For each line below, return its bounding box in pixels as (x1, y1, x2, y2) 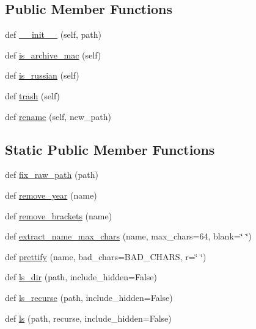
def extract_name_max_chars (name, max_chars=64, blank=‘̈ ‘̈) (5, 230, 252, 242)
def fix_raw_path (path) (5, 168, 98, 181)
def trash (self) (5, 89, 60, 102)
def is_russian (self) (5, 69, 79, 82)
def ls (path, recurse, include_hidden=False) (5, 311, 172, 324)
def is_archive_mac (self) (5, 48, 101, 61)
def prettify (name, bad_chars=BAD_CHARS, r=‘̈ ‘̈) (5, 250, 207, 263)
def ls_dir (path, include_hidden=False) (5, 271, 157, 283)
